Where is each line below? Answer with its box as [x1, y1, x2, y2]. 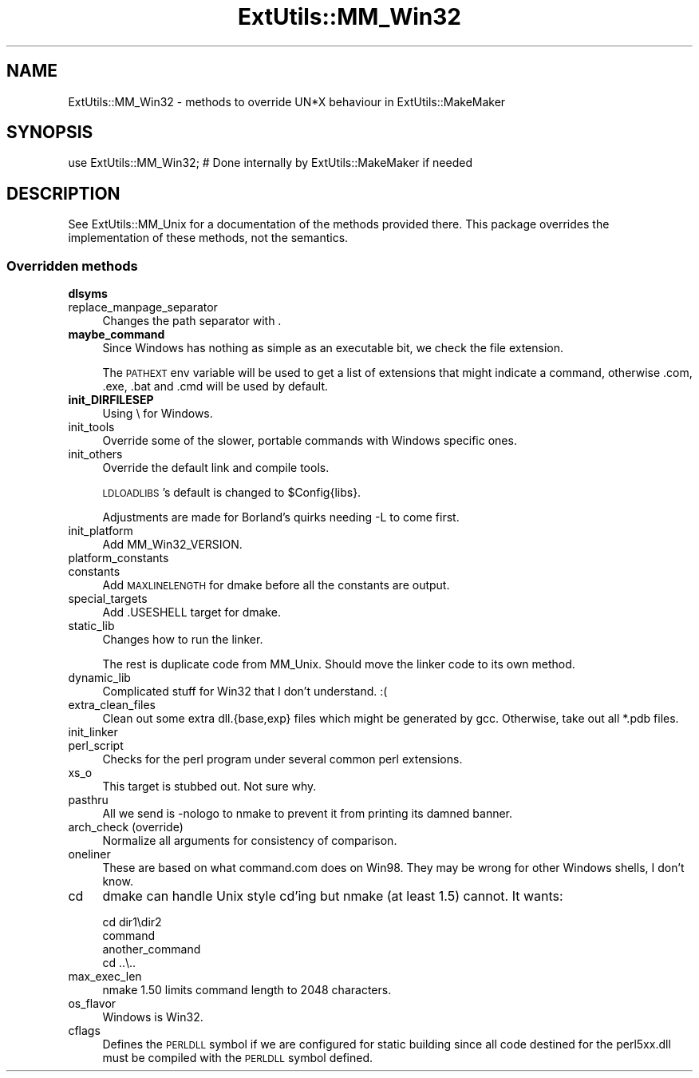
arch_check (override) [68, 820, 184, 834]
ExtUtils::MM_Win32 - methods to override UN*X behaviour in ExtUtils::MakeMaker [68, 94, 506, 109]
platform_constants [68, 551, 169, 565]
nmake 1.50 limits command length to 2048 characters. [102, 983, 392, 997]
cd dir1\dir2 [102, 915, 162, 929]
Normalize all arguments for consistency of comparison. [102, 834, 397, 848]
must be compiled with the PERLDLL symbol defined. [102, 1051, 373, 1065]
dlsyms [68, 287, 108, 301]
